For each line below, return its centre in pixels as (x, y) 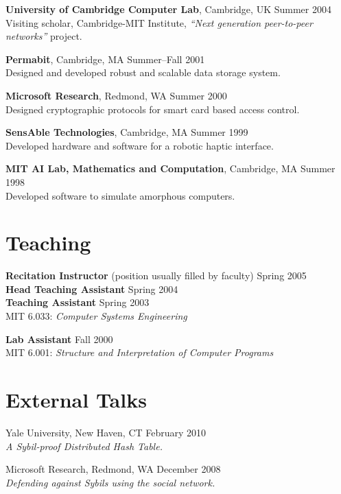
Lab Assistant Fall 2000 (59, 339)
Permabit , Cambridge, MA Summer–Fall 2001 (105, 59)
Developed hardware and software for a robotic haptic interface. (140, 145)
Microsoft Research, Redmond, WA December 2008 (113, 469)
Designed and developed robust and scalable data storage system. (143, 72)
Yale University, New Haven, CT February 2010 (106, 432)
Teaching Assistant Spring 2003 (78, 302)
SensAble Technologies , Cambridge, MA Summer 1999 (127, 132)
